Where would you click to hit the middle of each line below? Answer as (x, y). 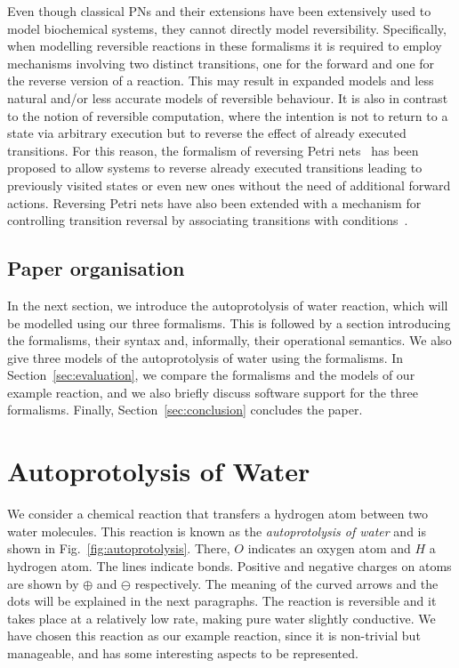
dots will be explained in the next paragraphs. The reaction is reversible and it (222, 601)
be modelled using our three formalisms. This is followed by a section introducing (229, 322)
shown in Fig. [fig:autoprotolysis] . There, (119, 548)
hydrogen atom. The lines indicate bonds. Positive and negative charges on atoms (229, 565)
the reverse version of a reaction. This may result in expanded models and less (221, 80)
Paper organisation (96, 268)
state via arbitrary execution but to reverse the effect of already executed (207, 133)
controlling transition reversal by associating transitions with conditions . (208, 220)
